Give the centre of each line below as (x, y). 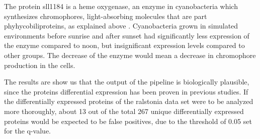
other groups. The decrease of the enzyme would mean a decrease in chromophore (130, 55)
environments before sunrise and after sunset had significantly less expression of (127, 35)
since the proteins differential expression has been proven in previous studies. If (126, 91)
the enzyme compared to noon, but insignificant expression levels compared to (124, 45)
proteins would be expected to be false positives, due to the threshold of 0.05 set (128, 121)
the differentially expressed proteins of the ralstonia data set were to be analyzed (129, 101)
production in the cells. (40, 65)
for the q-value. (27, 131)
